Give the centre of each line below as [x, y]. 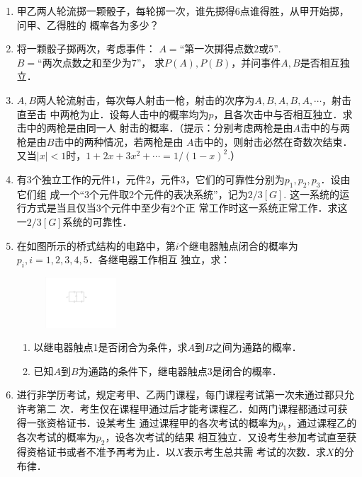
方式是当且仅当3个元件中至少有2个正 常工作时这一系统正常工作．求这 [187, 208]
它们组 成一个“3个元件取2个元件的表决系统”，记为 [132, 194]
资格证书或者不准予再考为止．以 [101, 452]
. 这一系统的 [311, 194]
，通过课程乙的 [322, 422]
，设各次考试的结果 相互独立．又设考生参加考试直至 [226, 437]
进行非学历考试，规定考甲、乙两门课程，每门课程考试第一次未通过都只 [180, 395]
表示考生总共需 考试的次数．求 [255, 452]
